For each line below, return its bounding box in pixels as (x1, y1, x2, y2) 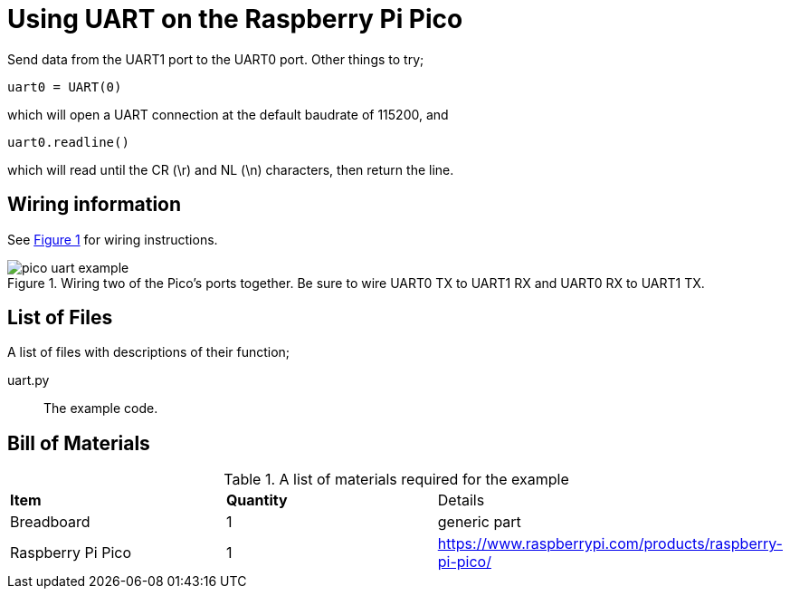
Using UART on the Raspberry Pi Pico (7, 4, 463, 34)
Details (437, 491, 485, 510)
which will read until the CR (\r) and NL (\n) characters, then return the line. (7, 161, 454, 178)
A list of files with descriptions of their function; (7, 344, 290, 360)
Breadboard (10, 513, 90, 532)
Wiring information (7, 193, 182, 216)
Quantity (225, 491, 288, 510)
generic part (437, 513, 521, 532)
